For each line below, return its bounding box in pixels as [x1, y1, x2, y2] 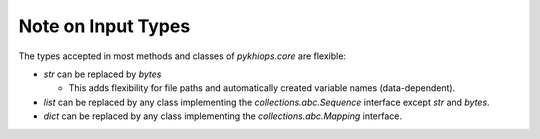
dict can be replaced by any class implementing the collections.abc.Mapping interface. [43, 110, 403, 122]
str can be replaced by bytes [43, 68, 162, 80]
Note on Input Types [18, 15, 191, 37]
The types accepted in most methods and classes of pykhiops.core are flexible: [18, 50, 347, 62]
